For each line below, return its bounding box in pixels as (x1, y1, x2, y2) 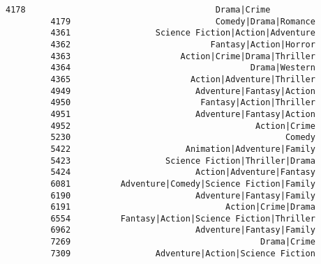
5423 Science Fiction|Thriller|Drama (50, 155, 315, 166)
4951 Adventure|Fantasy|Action (50, 109, 315, 119)
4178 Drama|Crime (6, 5, 271, 15)
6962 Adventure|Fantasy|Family (50, 225, 315, 235)
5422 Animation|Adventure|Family (50, 143, 315, 154)
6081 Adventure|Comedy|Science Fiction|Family (50, 178, 315, 189)
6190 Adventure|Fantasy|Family (50, 190, 315, 201)
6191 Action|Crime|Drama (50, 202, 315, 212)
